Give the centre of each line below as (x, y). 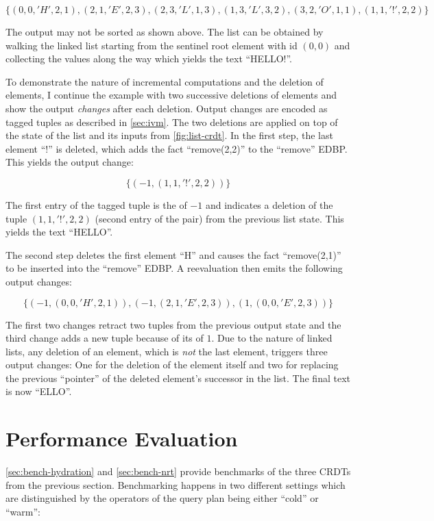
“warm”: (23, 511)
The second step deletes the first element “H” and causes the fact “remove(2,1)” (173, 254)
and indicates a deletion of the (269, 204)
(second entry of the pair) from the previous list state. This (219, 218)
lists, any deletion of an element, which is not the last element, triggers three (167, 351)
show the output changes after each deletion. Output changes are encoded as (167, 108)
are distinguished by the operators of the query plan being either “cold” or (162, 498)
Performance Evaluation (122, 439)
